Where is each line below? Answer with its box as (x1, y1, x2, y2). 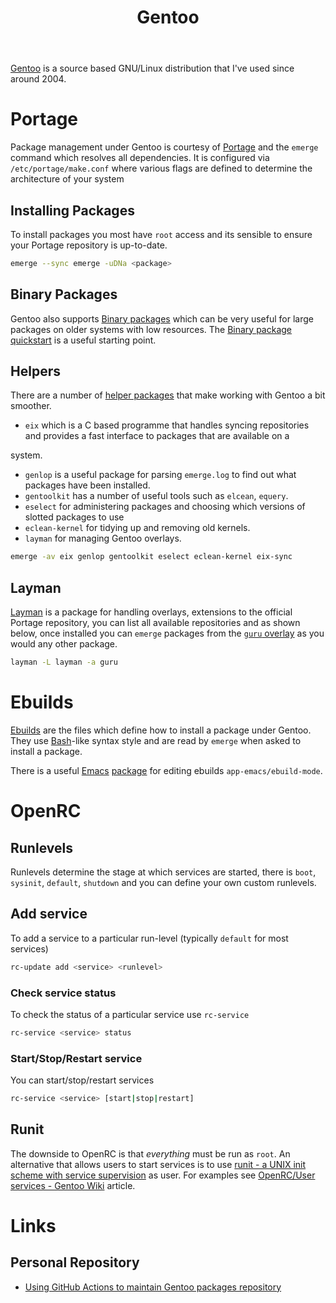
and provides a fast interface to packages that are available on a (24, 430, 290, 442)
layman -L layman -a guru (10, 657, 118, 668)
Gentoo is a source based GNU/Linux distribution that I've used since (10, 62, 295, 75)
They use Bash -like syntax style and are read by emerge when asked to (10, 734, 302, 746)
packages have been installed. (24, 479, 151, 491)
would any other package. (10, 638, 118, 650)
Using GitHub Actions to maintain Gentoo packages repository (24, 1281, 282, 1293)
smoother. (10, 400, 52, 412)
